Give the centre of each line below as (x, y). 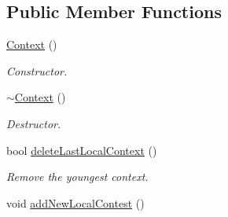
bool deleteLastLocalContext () (82, 150)
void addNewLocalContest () (75, 202)
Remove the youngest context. (77, 177)
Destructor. (34, 123)
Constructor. (37, 70)
